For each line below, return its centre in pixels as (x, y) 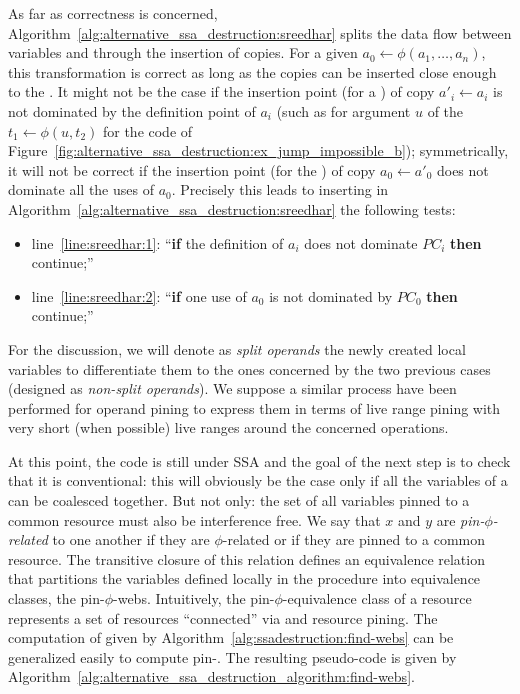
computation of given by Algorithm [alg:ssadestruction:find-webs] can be (231, 637)
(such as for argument (343, 110)
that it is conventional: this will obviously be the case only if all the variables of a (258, 480)
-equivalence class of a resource (377, 598)
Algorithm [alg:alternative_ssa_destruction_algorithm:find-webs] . (211, 676)
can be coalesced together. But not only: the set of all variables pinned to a (239, 500)
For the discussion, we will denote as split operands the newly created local (237, 348)
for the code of (147, 130)
